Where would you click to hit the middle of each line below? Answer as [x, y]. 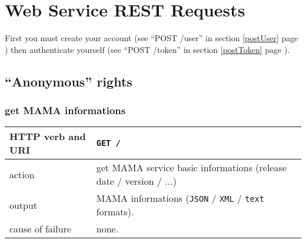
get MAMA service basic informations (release [191, 168]
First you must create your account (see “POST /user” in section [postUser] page [152, 38]
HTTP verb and [48, 137]
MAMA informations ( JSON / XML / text [180, 198]
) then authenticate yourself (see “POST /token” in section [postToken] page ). [147, 49]
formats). [115, 212]
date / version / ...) [136, 181]
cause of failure [41, 229]
